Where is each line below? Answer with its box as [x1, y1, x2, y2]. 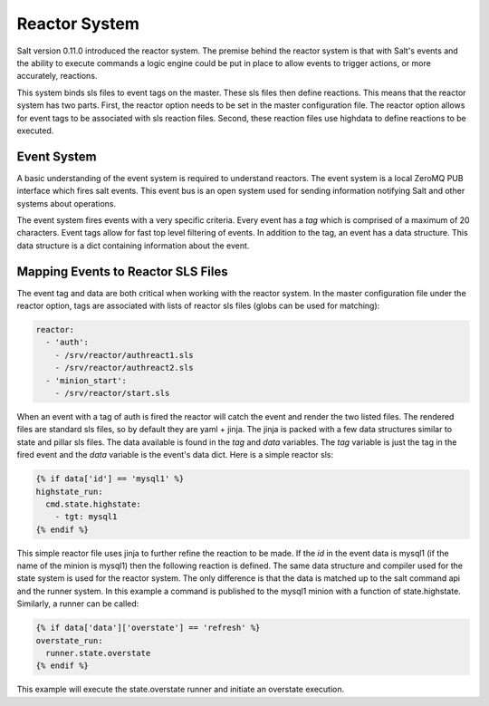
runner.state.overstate [45, 648, 151, 658]
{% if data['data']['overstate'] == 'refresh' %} [35, 623, 261, 633]
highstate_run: [35, 486, 103, 497]
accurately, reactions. [16, 71, 98, 82]
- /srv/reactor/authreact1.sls [54, 350, 194, 360]
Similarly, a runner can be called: [16, 598, 139, 609]
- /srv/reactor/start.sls [54, 388, 170, 398]
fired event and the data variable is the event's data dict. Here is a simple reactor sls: [16, 450, 334, 460]
